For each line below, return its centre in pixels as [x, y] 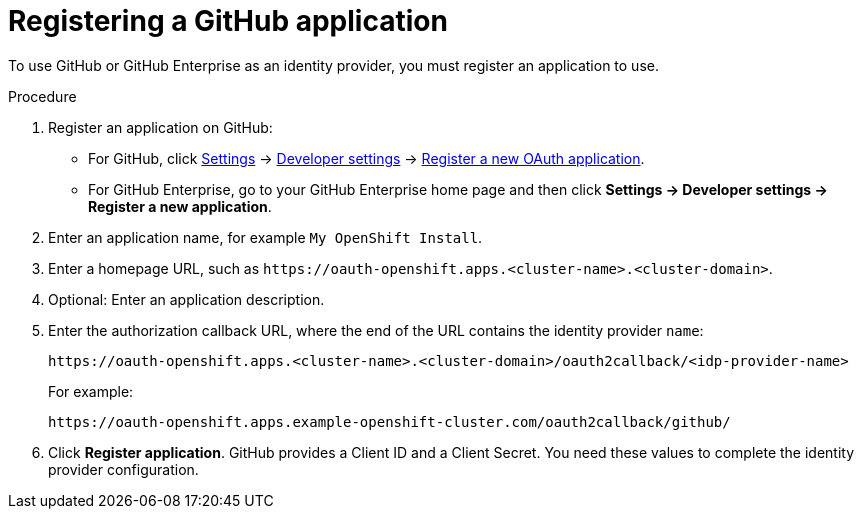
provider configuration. [123, 469]
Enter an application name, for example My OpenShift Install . [265, 237]
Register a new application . [180, 206]
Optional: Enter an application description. [186, 299]
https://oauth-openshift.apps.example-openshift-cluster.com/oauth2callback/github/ [389, 421]
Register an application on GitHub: [160, 127]
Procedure [42, 96]
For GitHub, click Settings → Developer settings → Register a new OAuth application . [366, 158]
